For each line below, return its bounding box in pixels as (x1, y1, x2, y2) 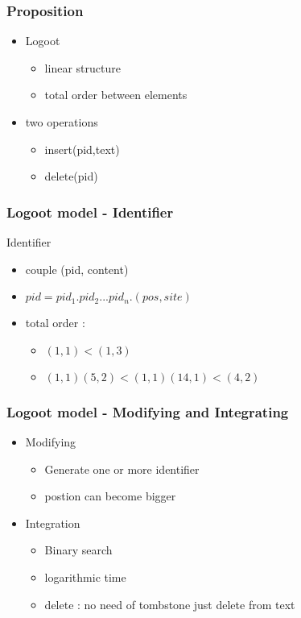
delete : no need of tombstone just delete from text (44, 595, 295, 612)
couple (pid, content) (25, 260, 129, 277)
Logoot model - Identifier (6, 201, 174, 222)
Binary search (44, 541, 113, 558)
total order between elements (44, 86, 188, 103)
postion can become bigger (44, 487, 176, 504)
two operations (25, 114, 98, 130)
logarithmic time (44, 568, 126, 585)
